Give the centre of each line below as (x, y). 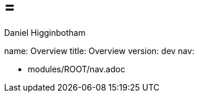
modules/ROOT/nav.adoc (76, 69)
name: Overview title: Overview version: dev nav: (99, 51)
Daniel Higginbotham (45, 32)
